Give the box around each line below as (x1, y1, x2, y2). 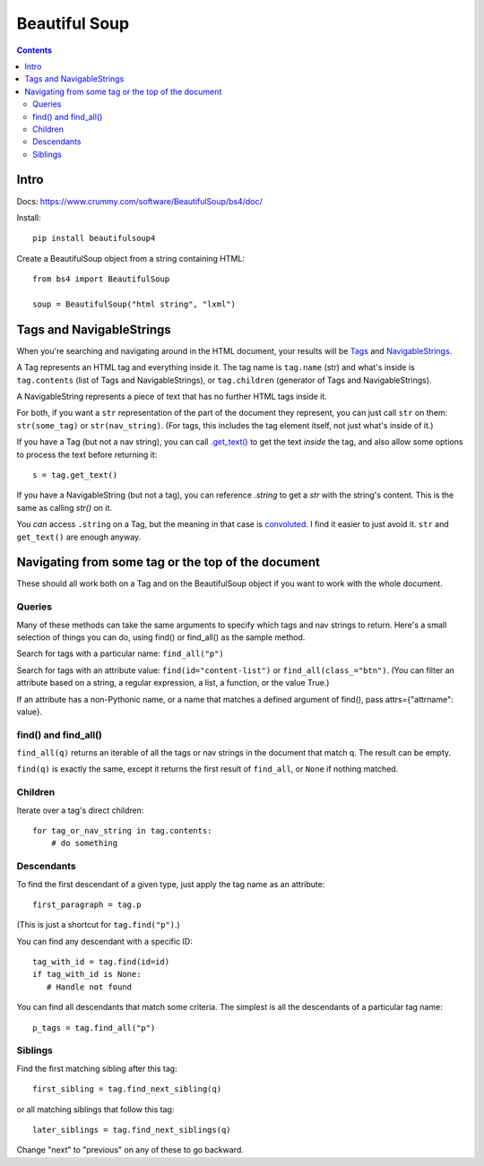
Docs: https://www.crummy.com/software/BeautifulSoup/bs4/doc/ (16, 195, 264, 206)
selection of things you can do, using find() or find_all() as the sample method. (16, 632, 306, 643)
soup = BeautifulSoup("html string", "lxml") (32, 298, 237, 309)
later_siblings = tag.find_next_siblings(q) (32, 1125, 232, 1135)
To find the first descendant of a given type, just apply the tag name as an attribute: (16, 878, 325, 889)
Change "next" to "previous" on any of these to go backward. (16, 1144, 244, 1155)
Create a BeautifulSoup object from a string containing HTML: (16, 253, 246, 263)
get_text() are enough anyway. (16, 531, 142, 542)
